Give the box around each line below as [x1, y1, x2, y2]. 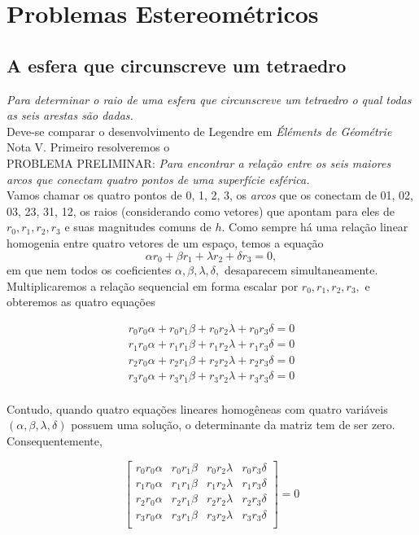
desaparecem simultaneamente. [224, 261, 378, 278]
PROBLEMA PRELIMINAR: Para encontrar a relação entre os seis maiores [7, 154, 391, 171]
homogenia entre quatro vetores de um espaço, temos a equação [7, 234, 324, 251]
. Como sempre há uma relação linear [221, 218, 408, 235]
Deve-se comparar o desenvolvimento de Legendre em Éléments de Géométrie [7, 122, 392, 139]
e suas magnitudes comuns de [64, 218, 212, 235]
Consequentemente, [7, 432, 103, 449]
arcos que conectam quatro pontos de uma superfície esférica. [7, 170, 310, 187]
